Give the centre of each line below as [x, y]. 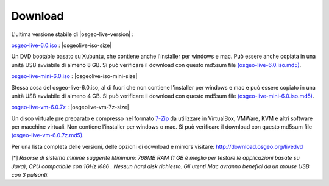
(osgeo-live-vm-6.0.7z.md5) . [48, 135]
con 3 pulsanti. [30, 175]
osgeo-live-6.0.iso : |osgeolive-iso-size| [62, 45]
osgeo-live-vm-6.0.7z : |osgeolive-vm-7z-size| [70, 107]
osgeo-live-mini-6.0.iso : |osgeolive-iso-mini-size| [74, 76]
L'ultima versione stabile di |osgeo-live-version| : [73, 34]
